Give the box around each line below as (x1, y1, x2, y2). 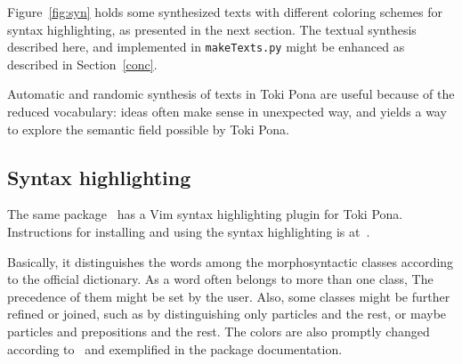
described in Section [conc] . (7, 54, 158, 73)
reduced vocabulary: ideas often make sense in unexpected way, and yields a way (7, 102, 447, 121)
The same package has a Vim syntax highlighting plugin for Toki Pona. (7, 205, 403, 223)
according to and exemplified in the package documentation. (7, 339, 343, 358)
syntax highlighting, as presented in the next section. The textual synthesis (7, 20, 417, 38)
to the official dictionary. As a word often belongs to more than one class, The (7, 270, 434, 288)
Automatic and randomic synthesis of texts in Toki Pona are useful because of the (7, 85, 455, 103)
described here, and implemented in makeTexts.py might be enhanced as (7, 37, 405, 56)
